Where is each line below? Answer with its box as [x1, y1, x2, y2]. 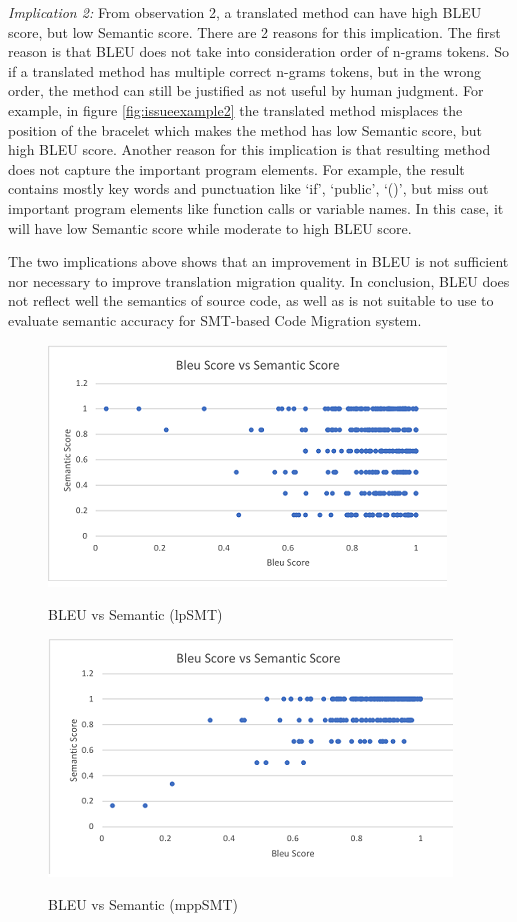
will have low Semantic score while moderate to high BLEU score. [8, 217, 412, 238]
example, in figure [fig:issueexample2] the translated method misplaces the [8, 99, 463, 120]
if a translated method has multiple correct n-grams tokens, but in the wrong [8, 60, 482, 81]
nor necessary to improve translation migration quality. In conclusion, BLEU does [8, 270, 510, 291]
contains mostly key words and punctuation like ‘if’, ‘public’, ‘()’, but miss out [8, 178, 489, 199]
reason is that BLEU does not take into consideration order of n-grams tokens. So [8, 41, 509, 62]
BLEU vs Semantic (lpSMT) [48, 604, 223, 625]
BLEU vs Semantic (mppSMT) [48, 894, 239, 915]
